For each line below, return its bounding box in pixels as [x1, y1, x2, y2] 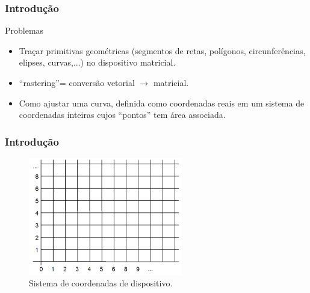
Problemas [5, 24, 44, 37]
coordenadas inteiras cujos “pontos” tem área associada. [19, 108, 226, 121]
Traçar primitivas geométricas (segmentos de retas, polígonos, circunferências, [19, 44, 306, 57]
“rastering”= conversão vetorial [19, 76, 135, 88]
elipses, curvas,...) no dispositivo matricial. [19, 56, 176, 69]
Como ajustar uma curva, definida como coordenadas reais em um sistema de [19, 96, 305, 109]
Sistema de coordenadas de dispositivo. [29, 277, 173, 289]
